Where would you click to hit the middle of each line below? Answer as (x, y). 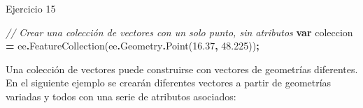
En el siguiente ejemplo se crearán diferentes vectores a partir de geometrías (169, 83)
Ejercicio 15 (31, 8)
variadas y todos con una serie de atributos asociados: (121, 96)
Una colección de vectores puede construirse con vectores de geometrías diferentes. (182, 69)
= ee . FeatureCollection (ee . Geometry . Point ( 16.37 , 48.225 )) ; (133, 46)
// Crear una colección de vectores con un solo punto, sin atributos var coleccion (179, 32)
